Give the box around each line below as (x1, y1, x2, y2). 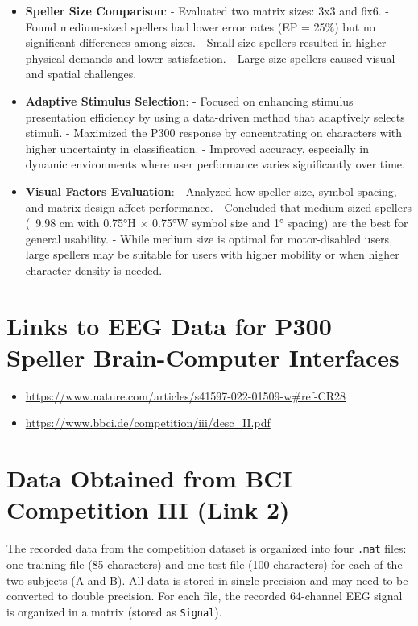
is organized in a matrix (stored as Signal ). (6, 603, 222, 620)
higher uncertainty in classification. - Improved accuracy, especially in (25, 139, 370, 156)
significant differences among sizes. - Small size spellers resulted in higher (25, 34, 387, 51)
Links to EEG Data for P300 (6, 309, 332, 342)
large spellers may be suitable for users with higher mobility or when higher (25, 246, 399, 263)
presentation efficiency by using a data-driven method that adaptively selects (25, 108, 405, 125)
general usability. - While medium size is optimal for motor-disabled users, (25, 230, 393, 247)
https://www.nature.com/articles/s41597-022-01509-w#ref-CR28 (25, 387, 346, 404)
